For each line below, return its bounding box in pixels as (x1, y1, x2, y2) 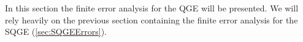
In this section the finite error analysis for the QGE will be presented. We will (5, 2, 299, 14)
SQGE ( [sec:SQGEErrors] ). (5, 25, 107, 38)
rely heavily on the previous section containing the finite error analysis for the (5, 13, 298, 26)
